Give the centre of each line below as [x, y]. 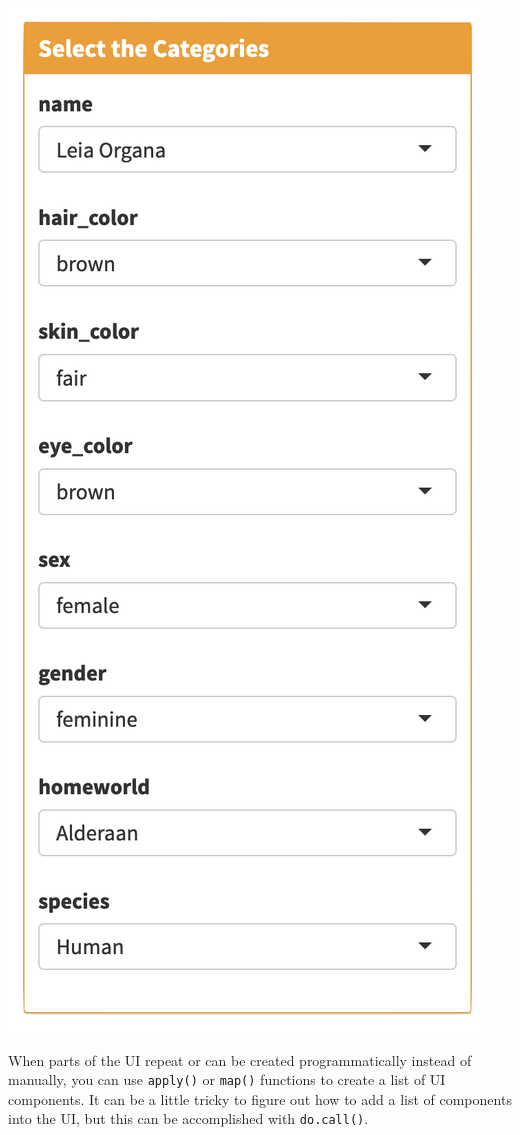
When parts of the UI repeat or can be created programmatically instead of [240, 1059]
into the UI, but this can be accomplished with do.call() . [188, 1118]
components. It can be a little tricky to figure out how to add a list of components [260, 1098]
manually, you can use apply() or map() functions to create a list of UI [227, 1079]
